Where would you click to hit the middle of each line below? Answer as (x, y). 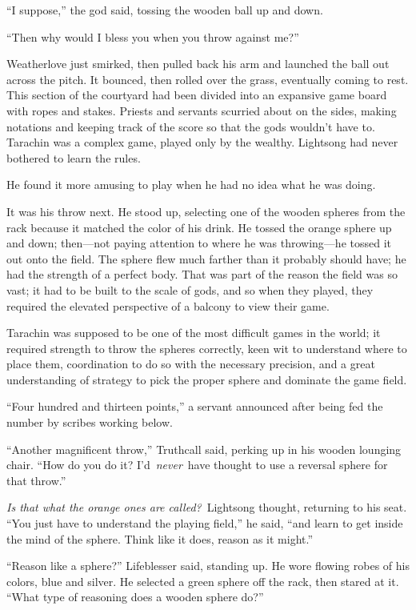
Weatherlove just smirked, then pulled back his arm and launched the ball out (198, 64)
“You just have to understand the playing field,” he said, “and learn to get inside (205, 523)
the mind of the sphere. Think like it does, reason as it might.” (160, 538)
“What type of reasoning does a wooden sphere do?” (135, 597)
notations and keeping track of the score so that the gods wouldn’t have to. (191, 126)
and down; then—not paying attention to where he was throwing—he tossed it (199, 243)
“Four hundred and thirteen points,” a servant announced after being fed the (195, 406)
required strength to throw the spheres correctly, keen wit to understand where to (207, 348)
